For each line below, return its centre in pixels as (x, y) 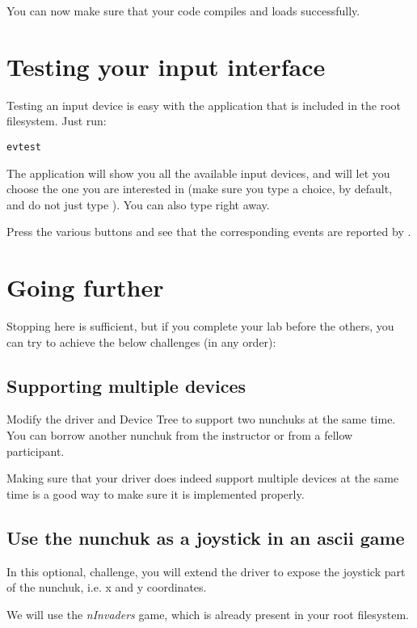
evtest (24, 147)
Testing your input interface (166, 66)
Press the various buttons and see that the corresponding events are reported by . (209, 232)
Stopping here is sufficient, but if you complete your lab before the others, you (200, 326)
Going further (85, 287)
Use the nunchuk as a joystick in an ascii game (206, 537)
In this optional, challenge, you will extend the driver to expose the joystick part (206, 571)
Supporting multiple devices (126, 385)
